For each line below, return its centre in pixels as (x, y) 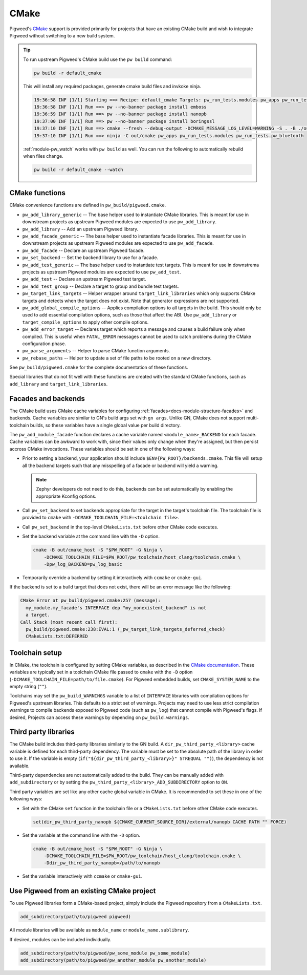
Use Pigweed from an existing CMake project (83, 891)
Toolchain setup (36, 653)
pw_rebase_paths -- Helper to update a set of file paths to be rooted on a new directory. (117, 358)
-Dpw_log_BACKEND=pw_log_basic (83, 564)
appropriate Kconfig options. (66, 496)
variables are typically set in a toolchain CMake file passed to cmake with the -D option (101, 672)
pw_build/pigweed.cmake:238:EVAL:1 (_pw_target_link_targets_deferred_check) (126, 629)
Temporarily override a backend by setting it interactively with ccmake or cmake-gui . (113, 577)
